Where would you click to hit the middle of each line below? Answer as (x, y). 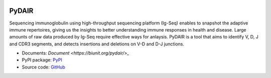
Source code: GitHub (43, 67)
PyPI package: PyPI (42, 60)
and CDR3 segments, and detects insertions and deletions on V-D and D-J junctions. (97, 44)
